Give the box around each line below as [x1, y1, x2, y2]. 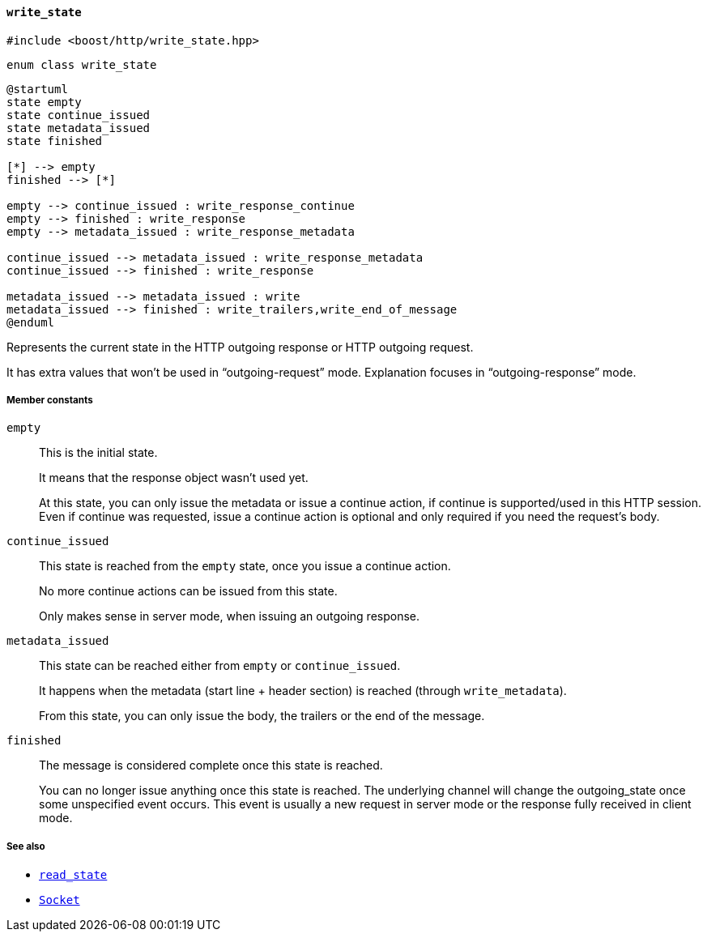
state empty [6, 95, 82, 109]
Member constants [6, 394, 93, 406]
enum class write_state [6, 58, 157, 71]
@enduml [6, 315, 55, 329]
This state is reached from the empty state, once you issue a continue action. [39, 559, 451, 573]
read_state [39, 868, 108, 882]
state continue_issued [6, 108, 151, 122]
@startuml [6, 82, 68, 96]
